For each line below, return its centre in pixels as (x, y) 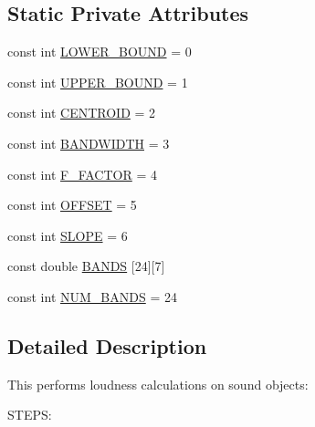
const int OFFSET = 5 (72, 205)
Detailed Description (107, 345)
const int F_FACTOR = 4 (82, 174)
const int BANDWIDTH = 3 (89, 143)
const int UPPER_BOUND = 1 (98, 82)
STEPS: (30, 415)
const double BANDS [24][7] (86, 266)
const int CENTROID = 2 (82, 113)
